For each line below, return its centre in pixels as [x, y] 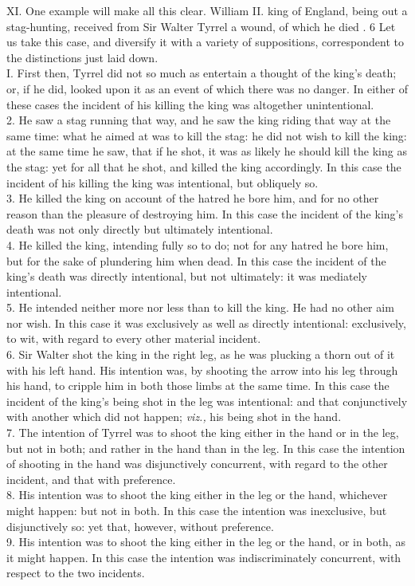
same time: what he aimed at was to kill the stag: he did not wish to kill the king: [207, 135]
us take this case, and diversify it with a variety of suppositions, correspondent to [205, 42]
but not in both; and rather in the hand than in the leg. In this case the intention [206, 448]
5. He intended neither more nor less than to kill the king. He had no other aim [200, 307]
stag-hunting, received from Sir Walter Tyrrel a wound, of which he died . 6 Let [201, 26]
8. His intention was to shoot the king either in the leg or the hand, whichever [197, 495]
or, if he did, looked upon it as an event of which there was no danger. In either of [207, 88]
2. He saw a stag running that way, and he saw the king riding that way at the [199, 120]
